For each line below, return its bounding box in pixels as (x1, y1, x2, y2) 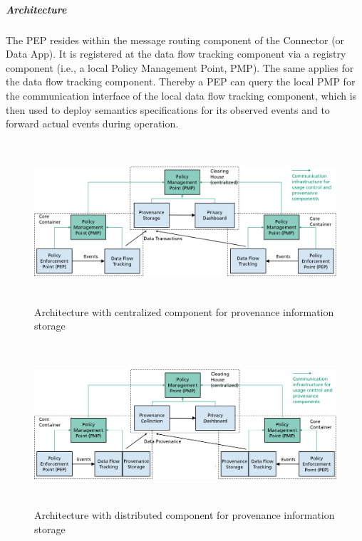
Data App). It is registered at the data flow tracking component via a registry (6, 46, 346, 61)
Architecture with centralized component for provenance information (34, 304, 334, 319)
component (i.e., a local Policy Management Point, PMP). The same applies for (6, 60, 354, 75)
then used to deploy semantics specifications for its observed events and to (6, 102, 330, 117)
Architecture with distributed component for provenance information (34, 508, 335, 522)
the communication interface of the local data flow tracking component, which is (6, 88, 357, 103)
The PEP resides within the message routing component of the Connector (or (6, 32, 345, 47)
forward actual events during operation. (6, 116, 179, 131)
